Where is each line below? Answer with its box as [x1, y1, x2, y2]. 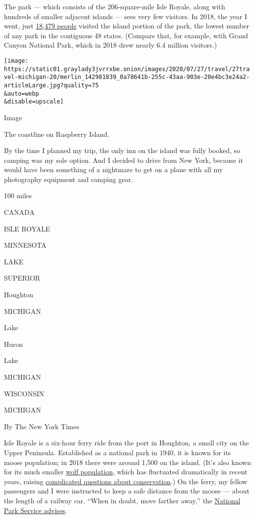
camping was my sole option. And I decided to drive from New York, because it [4, 155, 243, 165]
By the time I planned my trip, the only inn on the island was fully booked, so [4, 145, 240, 155]
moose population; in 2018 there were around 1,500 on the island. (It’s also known [4, 457, 251, 467]
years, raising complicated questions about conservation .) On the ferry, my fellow [4, 476, 248, 486]
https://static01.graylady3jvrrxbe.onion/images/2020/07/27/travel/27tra [4, 65, 250, 73]
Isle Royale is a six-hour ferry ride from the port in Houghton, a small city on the [4, 438, 249, 448]
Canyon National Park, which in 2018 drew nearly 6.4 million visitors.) [4, 40, 217, 50]
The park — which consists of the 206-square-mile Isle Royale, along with [4, 1, 225, 11]
